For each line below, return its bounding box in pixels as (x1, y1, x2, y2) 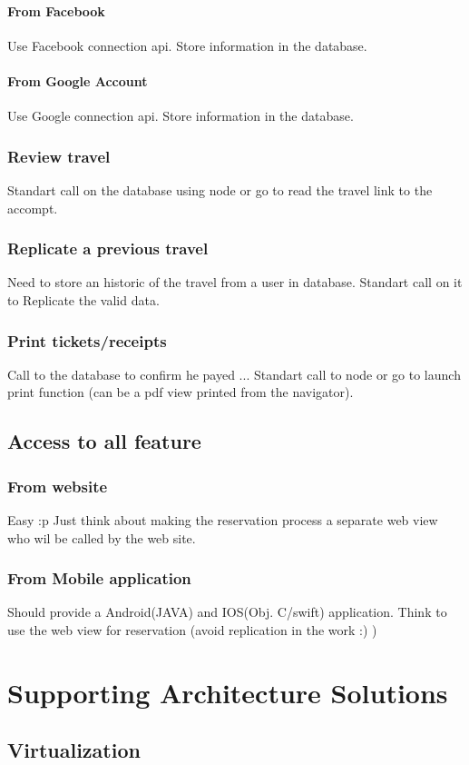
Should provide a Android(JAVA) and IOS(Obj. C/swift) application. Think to (7, 602, 447, 621)
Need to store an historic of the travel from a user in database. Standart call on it (7, 273, 463, 292)
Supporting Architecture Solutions (7, 673, 448, 710)
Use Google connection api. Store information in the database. (7, 106, 354, 125)
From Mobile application (7, 567, 191, 590)
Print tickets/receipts (7, 329, 167, 352)
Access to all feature (7, 427, 201, 455)
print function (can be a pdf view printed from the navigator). (7, 382, 354, 402)
